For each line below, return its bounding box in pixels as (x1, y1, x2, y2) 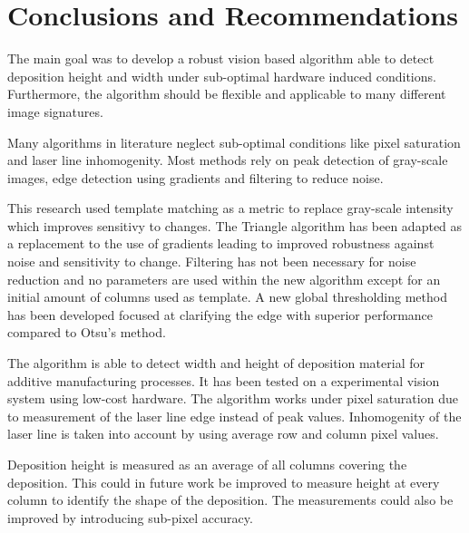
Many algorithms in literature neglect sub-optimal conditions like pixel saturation (7, 132, 461, 151)
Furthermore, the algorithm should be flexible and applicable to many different (7, 84, 446, 103)
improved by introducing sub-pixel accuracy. (7, 508, 253, 527)
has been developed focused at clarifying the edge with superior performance (7, 305, 434, 324)
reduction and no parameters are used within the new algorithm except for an (7, 269, 441, 288)
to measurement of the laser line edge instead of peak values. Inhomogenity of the (7, 406, 462, 425)
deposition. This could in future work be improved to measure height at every (7, 472, 440, 491)
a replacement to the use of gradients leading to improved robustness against (7, 234, 435, 253)
